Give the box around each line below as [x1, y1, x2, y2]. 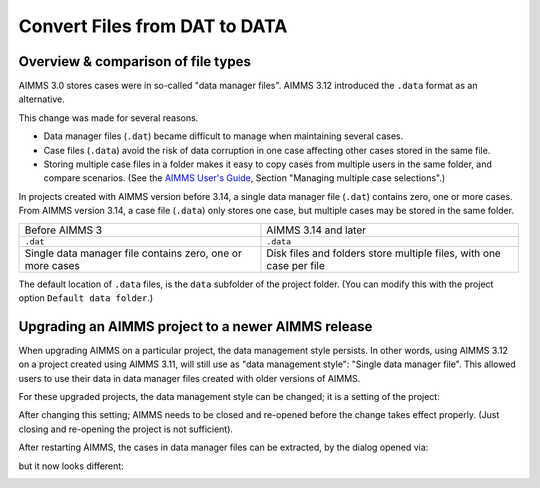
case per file [266, 258, 325, 272]
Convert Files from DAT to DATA [18, 15, 288, 37]
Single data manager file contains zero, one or [24, 246, 242, 260]
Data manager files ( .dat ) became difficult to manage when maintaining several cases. [43, 130, 404, 142]
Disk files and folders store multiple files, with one [266, 246, 502, 260]
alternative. [18, 93, 65, 105]
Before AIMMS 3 [24, 223, 103, 237]
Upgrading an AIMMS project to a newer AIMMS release [18, 318, 373, 335]
